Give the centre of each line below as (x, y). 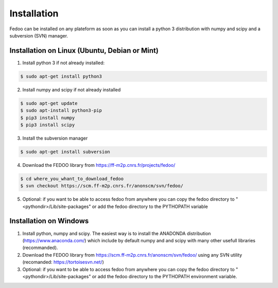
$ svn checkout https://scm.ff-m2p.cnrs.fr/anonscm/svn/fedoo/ (102, 186)
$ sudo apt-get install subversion (65, 152)
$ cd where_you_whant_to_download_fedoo (72, 179)
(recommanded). (40, 248)
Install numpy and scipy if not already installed (72, 89)
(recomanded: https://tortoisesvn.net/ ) (63, 262)
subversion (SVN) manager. (39, 35)
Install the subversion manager (55, 138)
